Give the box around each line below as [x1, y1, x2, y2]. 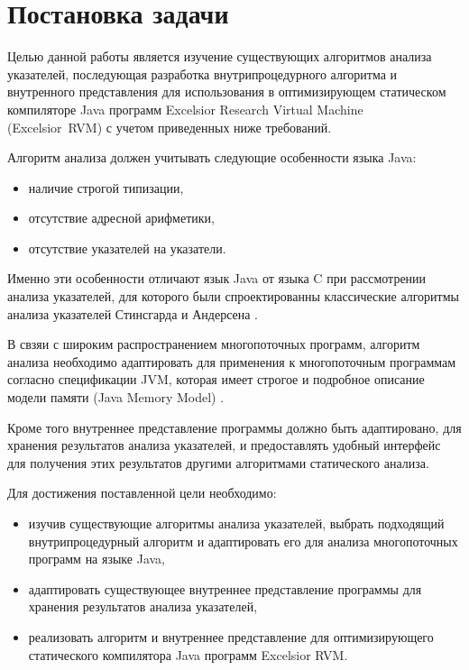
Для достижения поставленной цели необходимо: [7, 483, 277, 502]
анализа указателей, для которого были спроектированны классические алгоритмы [7, 287, 459, 306]
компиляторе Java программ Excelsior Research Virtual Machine [7, 99, 363, 118]
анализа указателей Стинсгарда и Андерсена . [7, 304, 259, 323]
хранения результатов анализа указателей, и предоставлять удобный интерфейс [7, 436, 441, 454]
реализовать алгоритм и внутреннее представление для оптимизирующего [28, 627, 434, 646]
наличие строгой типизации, [28, 178, 184, 197]
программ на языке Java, [28, 549, 166, 568]
